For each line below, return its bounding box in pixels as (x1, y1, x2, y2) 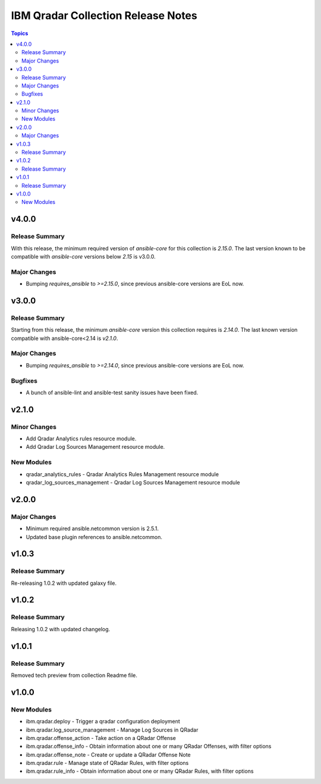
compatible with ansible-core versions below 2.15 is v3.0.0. (11, 253, 156, 260)
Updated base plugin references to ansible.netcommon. (26, 533, 163, 540)
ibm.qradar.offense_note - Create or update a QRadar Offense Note (26, 751, 191, 758)
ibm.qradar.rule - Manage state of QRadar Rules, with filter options (26, 760, 189, 767)
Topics (11, 30, 29, 37)
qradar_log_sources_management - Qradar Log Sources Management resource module (26, 478, 240, 486)
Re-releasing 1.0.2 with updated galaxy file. (11, 580, 117, 587)
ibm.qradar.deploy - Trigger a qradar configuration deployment (26, 718, 181, 725)
